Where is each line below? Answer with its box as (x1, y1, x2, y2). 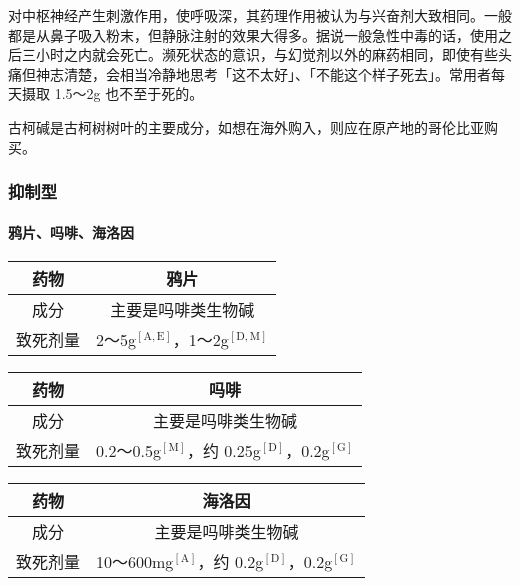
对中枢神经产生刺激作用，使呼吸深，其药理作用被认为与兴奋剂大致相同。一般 (8, 5, 512, 25)
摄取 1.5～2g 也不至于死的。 (21, 83, 204, 104)
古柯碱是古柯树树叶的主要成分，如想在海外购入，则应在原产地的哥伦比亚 (8, 116, 484, 137)
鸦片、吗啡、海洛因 (8, 221, 134, 242)
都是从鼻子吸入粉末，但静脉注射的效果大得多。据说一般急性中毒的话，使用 (8, 24, 498, 45)
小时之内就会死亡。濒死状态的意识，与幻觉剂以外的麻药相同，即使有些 (35, 44, 498, 65)
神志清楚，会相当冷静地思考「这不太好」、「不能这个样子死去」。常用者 (35, 63, 491, 84)
